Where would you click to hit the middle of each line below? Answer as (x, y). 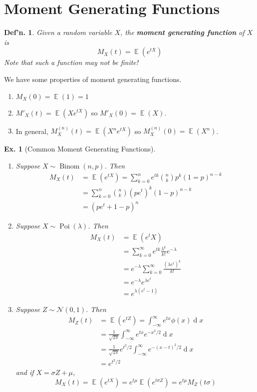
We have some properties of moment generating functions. (93, 79)
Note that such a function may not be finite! (71, 62)
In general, (32, 131)
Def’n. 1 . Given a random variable (58, 32)
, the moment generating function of (182, 32)
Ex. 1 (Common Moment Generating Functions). (80, 149)
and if (25, 372)
